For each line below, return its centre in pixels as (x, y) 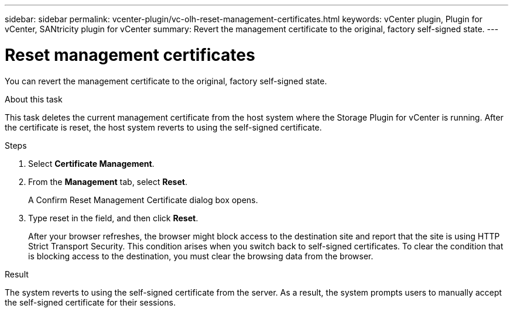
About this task (34, 99)
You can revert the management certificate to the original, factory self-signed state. (166, 81)
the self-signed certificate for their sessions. (90, 302)
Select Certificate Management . (91, 163)
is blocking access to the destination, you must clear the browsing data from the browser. (201, 256)
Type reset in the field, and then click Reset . (113, 218)
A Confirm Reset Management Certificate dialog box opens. (143, 200)
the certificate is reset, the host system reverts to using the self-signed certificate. (163, 127)
